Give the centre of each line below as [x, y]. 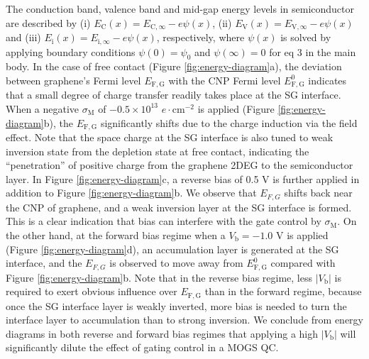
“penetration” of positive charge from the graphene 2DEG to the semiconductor [180, 165]
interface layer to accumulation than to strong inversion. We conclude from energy [184, 320]
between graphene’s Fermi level [73, 80]
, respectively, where [200, 37]
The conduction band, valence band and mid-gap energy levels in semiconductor [180, 9]
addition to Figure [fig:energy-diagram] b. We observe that [131, 193]
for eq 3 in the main [313, 51]
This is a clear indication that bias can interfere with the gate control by [164, 221]
